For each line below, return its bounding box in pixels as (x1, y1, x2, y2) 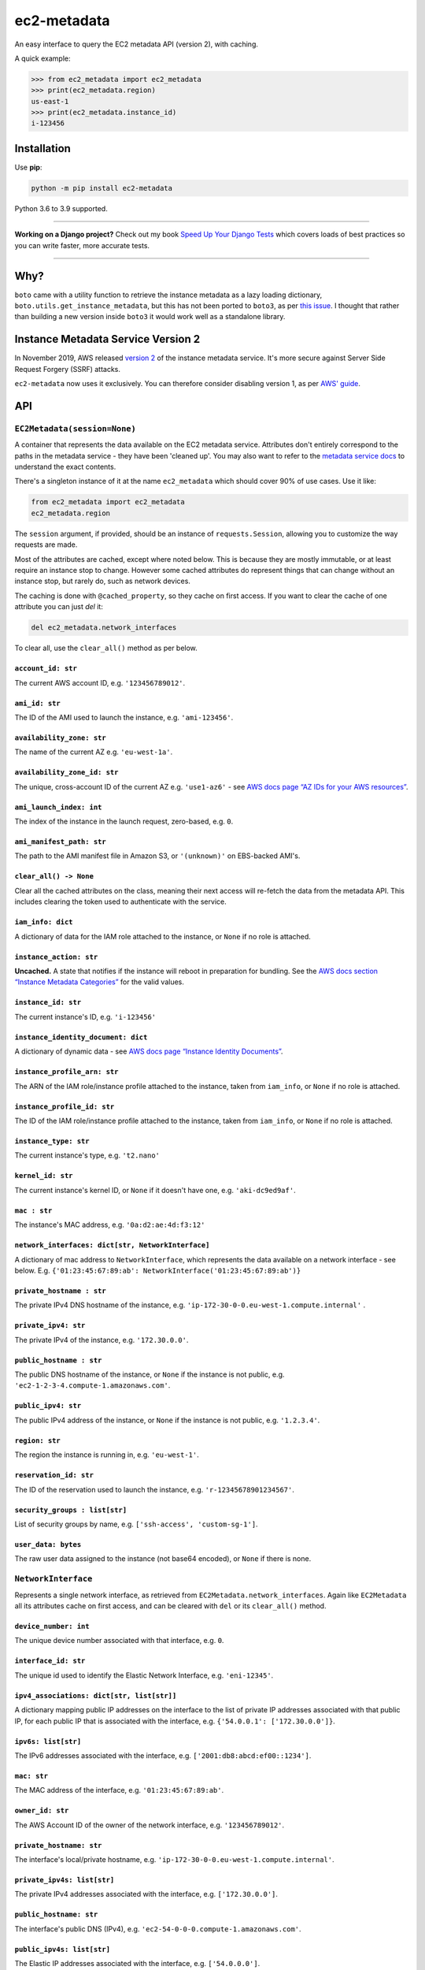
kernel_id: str (14, 1171, 74, 1180)
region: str (14, 1436, 61, 1445)
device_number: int (14, 1622, 90, 1630)
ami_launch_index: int (14, 802, 102, 812)
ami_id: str (14, 698, 61, 708)
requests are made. (14, 540, 78, 549)
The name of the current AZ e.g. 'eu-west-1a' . (14, 747, 173, 756)
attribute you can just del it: (14, 602, 104, 611)
